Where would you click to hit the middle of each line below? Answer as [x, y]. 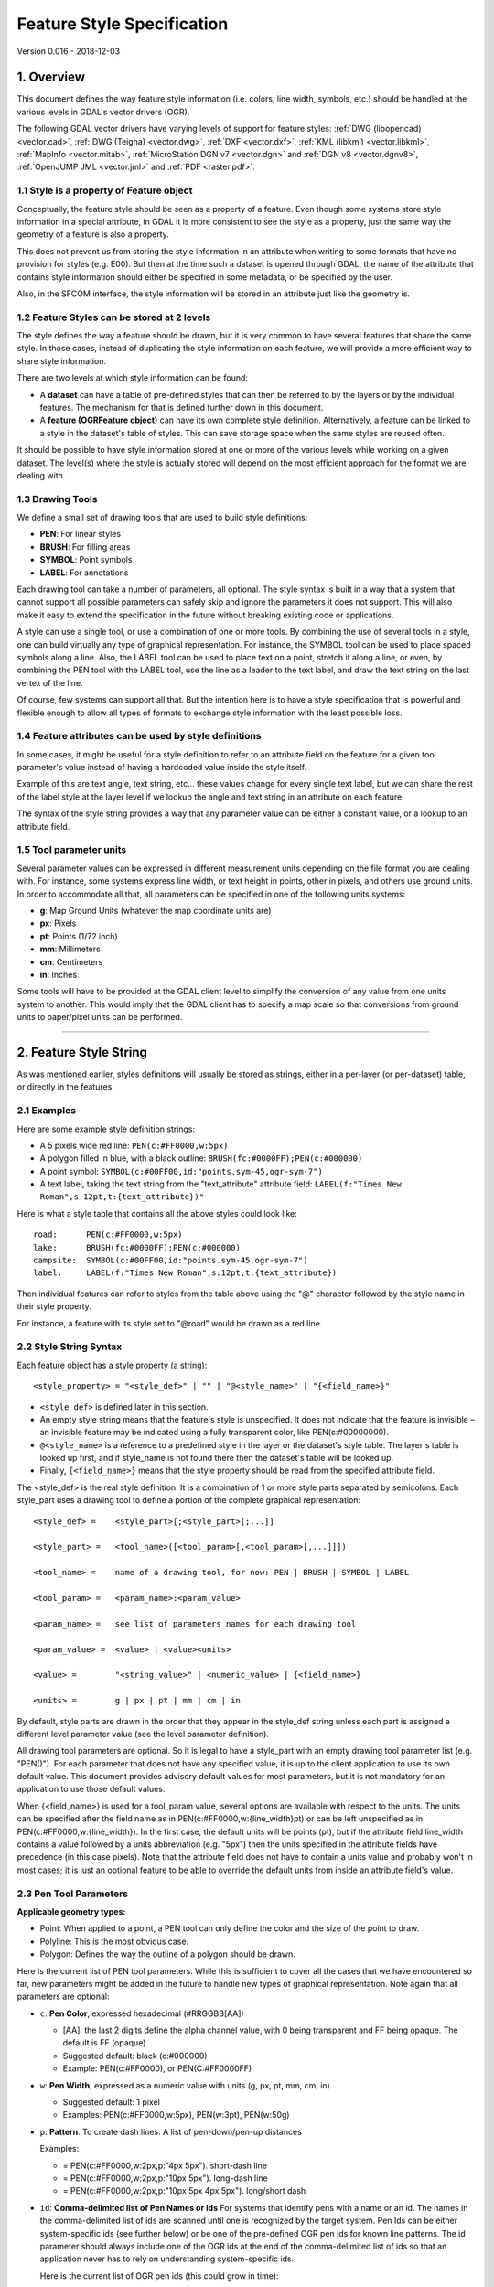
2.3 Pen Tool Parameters [73, 1894]
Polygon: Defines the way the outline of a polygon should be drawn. [168, 1954]
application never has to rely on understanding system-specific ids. [167, 2259]
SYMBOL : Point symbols [86, 560]
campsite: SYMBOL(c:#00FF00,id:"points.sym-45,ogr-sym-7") [171, 1261]
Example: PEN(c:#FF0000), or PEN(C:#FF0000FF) [157, 2068]
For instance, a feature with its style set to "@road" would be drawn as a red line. [170, 1323]
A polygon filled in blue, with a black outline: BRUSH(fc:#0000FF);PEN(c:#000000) [201, 1158]
